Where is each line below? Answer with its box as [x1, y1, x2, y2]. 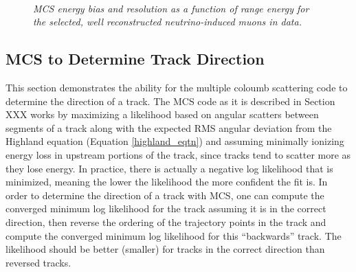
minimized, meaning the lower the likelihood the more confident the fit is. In [5, 174, 328, 189]
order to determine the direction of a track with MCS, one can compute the [5, 188, 324, 202]
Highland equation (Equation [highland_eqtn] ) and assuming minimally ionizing [5, 134, 344, 148]
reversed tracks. [5, 255, 71, 269]
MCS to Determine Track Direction [5, 48, 265, 69]
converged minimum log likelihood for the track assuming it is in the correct [5, 201, 326, 216]
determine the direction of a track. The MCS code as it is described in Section [5, 93, 335, 108]
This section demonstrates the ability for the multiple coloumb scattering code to [5, 80, 348, 94]
